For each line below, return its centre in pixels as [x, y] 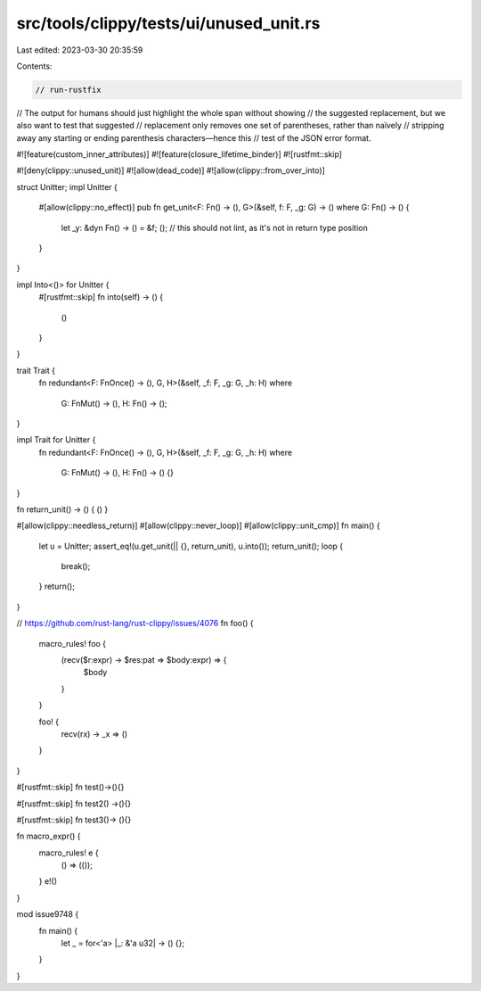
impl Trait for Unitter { [56, 440]
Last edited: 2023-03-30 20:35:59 [80, 50]
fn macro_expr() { [49, 836]
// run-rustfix [68, 90]
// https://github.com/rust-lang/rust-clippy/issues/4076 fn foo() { [135, 624]
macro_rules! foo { [73, 643]
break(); [76, 566]
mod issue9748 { [48, 914]
